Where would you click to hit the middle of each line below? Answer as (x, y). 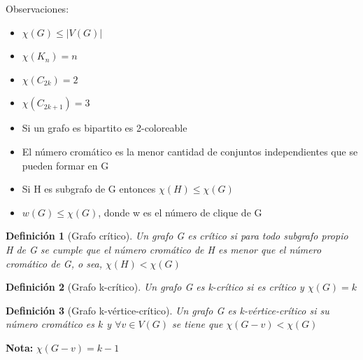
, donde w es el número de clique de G (180, 212)
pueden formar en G (65, 165)
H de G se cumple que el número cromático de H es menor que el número (164, 249)
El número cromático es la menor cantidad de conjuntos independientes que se (190, 151)
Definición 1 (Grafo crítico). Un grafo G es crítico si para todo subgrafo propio (177, 236)
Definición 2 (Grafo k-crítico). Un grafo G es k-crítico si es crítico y (155, 287)
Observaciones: (37, 8)
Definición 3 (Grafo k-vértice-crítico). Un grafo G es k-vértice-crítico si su (168, 310)
